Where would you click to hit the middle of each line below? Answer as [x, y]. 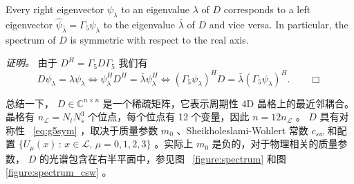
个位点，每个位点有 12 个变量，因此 [169, 117]
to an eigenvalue [155, 9]
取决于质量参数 [124, 130]
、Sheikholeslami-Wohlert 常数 [242, 130]
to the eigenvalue [139, 25]
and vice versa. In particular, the [279, 25]
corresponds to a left [267, 9]
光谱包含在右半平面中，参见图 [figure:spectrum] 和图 [167, 158]
